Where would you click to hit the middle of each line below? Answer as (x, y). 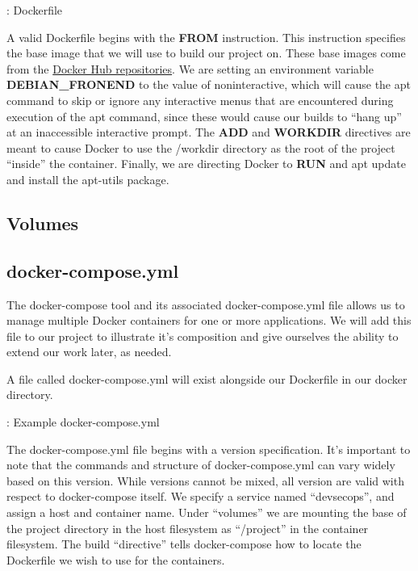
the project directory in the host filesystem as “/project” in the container (188, 528)
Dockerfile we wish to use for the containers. (116, 559)
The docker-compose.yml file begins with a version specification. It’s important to (209, 449)
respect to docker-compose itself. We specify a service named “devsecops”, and (201, 496)
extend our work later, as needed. (89, 352)
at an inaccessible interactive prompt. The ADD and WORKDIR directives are (209, 132)
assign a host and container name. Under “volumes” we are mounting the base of (207, 512)
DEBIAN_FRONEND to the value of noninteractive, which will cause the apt (209, 84)
